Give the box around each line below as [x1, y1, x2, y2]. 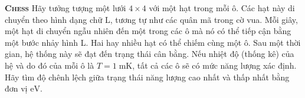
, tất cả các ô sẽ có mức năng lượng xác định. [132, 59, 297, 71]
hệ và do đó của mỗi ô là [5, 59, 94, 71]
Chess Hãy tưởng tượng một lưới [5, 2, 126, 13]
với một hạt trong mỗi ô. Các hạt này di [149, 2, 295, 13]
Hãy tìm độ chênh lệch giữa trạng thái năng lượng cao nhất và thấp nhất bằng [5, 70, 290, 83]
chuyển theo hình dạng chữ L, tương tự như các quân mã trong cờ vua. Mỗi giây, [5, 13, 298, 25]
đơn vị [5, 82, 28, 94]
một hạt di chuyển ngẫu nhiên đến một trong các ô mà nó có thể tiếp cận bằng [5, 25, 291, 37]
